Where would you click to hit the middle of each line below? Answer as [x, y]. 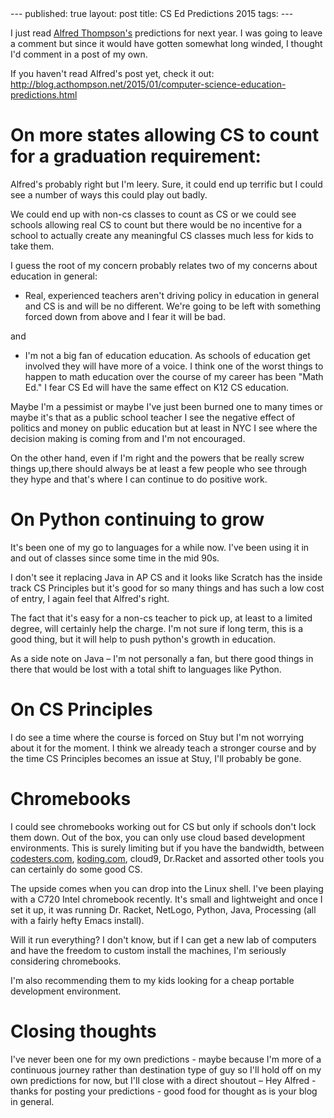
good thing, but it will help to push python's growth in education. [143, 639]
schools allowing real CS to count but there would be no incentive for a [156, 224]
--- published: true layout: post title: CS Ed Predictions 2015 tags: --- [152, 13]
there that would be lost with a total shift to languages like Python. [146, 669]
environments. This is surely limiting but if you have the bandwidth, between [167, 848]
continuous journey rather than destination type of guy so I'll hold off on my [166, 1069]
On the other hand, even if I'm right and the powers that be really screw [157, 458]
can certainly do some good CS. [76, 869]
